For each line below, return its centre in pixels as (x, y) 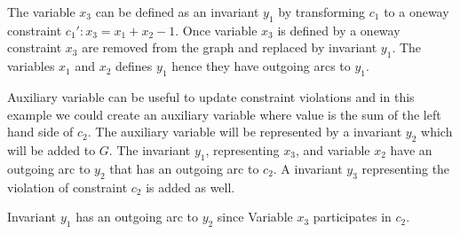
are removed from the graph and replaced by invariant (230, 47)
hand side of (40, 132)
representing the (406, 168)
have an (411, 149)
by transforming (322, 12)
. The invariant (150, 149)
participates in (352, 217)
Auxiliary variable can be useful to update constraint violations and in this (211, 96)
